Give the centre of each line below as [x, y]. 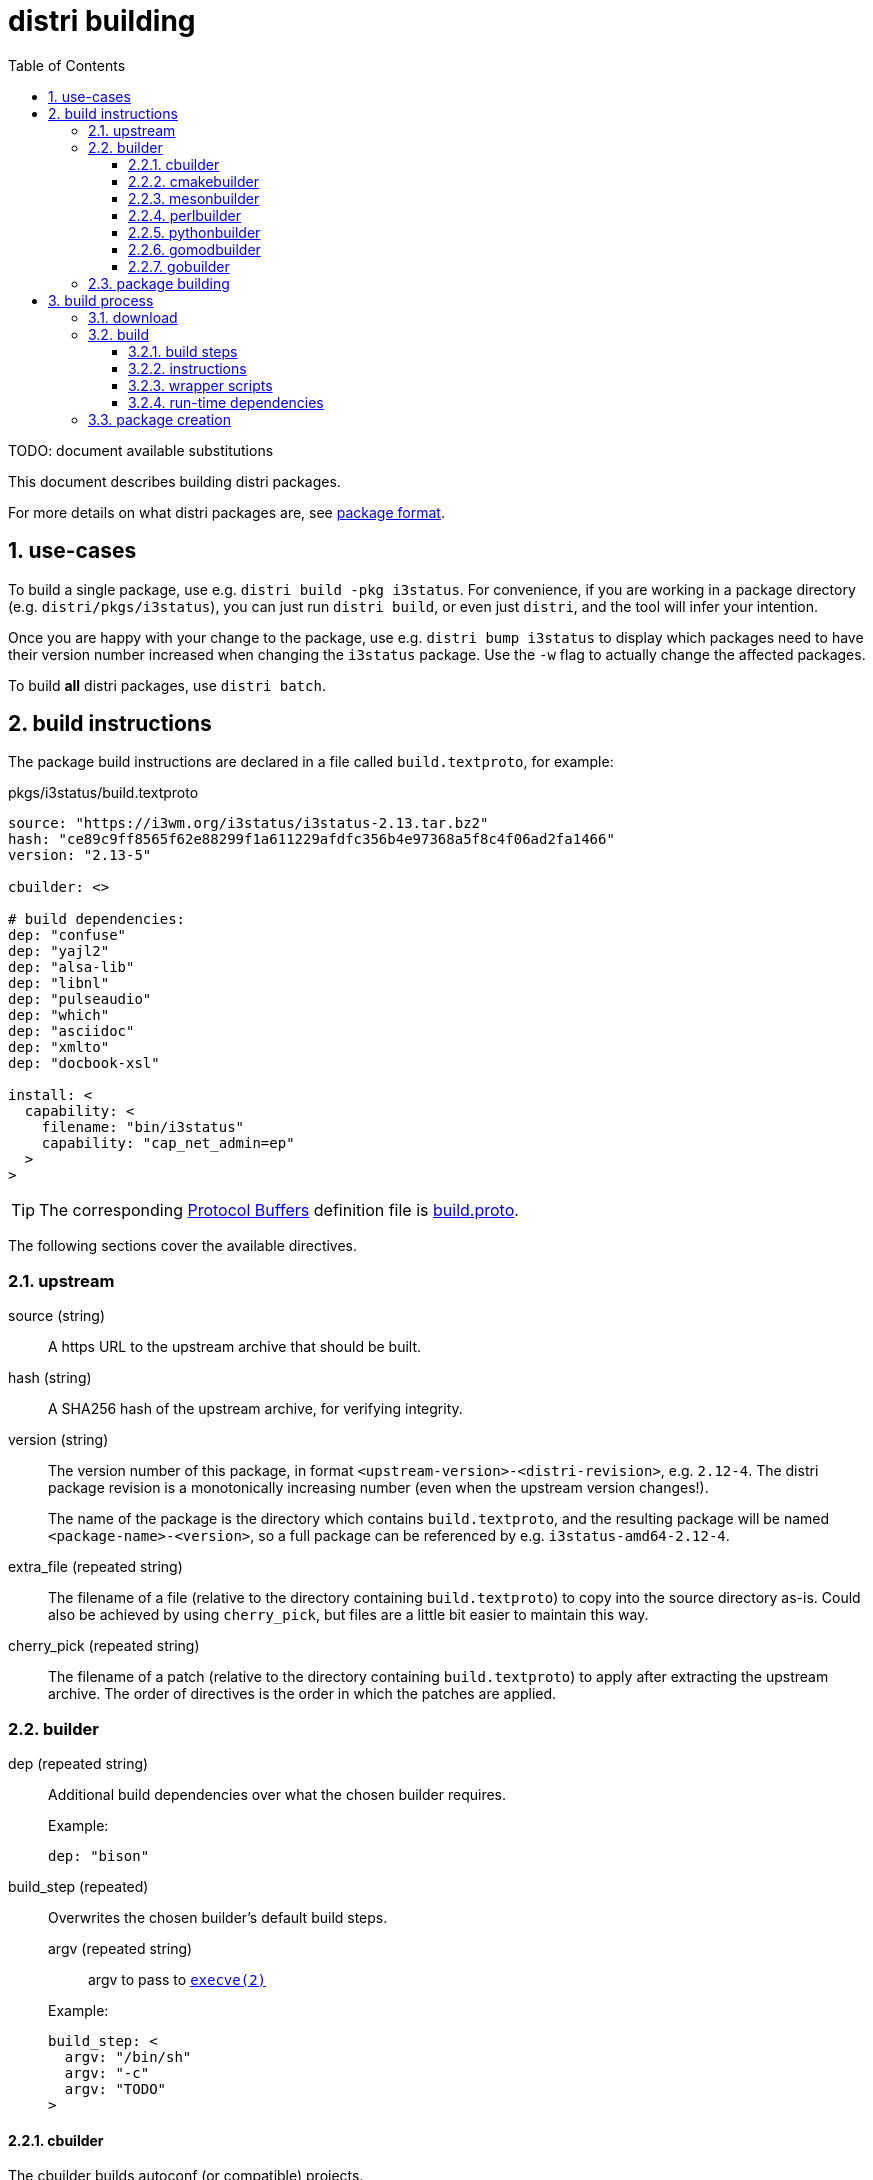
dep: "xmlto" [59, 1047]
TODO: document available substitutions [141, 450]
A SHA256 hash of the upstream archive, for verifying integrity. [255, 1409]
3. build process [101, 300]
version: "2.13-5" [80, 855]
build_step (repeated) [78, 1886]
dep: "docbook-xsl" [84, 1063]
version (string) [58, 1440]
